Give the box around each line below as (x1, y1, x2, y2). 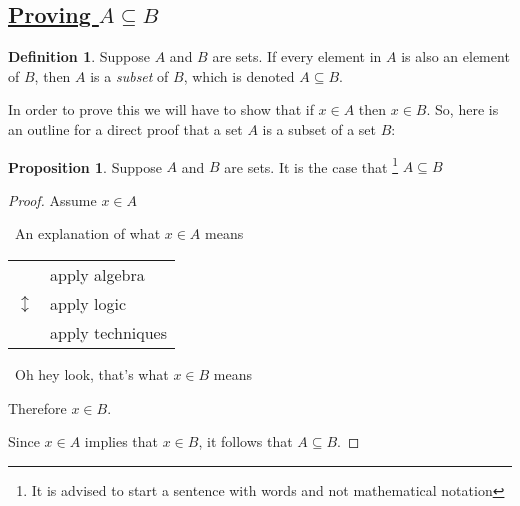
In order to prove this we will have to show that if (8, 99, 314, 120)
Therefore (8, 397, 67, 418)
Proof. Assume (8, 189, 97, 210)
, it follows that (198, 431, 293, 452)
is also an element (401, 46, 510, 67)
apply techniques (50, 321, 168, 345)
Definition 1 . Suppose (8, 46, 151, 67)
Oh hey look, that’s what (14, 364, 169, 385)
